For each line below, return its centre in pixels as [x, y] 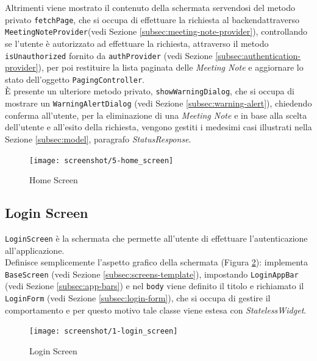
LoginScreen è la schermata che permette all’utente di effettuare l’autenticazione [156, 238]
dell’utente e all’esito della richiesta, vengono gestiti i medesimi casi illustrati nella [158, 127]
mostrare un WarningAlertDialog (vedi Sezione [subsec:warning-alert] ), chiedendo [158, 103]
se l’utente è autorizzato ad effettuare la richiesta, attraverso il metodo [137, 43]
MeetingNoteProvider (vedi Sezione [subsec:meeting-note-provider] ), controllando [156, 31]
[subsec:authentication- [258, 55]
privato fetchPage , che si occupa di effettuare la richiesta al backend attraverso [152, 19]
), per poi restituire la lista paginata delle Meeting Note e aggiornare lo [171, 67]
